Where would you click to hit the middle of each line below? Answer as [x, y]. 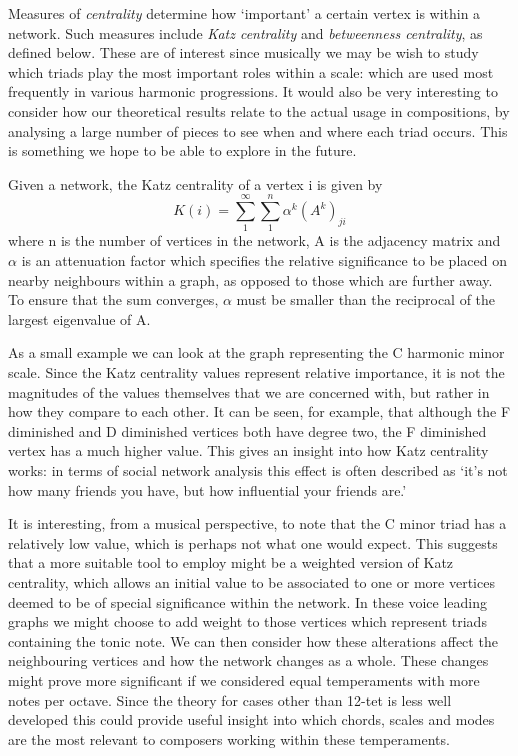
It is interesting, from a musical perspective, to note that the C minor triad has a [257, 523]
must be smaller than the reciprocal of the [366, 299]
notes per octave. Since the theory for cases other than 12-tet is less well [230, 699]
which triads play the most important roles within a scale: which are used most [251, 71]
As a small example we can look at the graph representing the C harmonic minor [256, 352]
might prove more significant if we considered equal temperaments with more [244, 679]
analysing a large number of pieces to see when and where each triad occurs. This [258, 130]
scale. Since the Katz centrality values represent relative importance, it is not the [256, 372]
